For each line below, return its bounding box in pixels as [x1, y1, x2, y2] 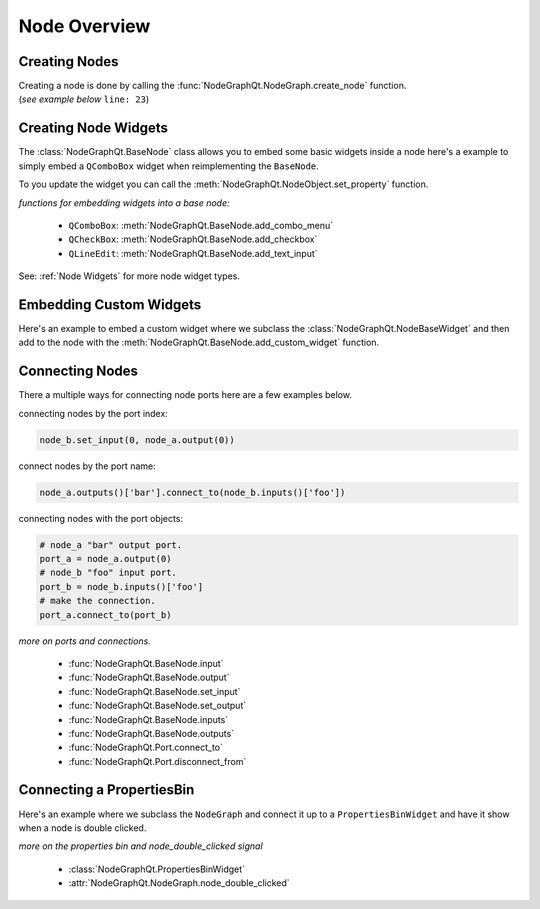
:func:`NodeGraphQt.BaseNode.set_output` [68, 700, 247, 712]
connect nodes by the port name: [18, 460, 156, 472]
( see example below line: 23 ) [18, 93, 150, 105]
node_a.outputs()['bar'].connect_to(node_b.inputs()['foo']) [39, 486, 346, 498]
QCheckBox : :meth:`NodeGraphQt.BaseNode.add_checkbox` [68, 233, 318, 245]
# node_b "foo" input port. [39, 567, 177, 579]
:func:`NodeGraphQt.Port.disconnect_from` [68, 755, 247, 767]
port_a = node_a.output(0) [39, 553, 172, 564]
